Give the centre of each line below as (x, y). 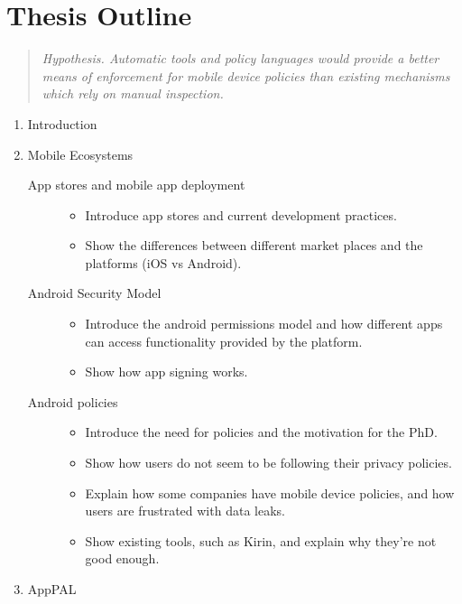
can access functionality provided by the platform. (224, 341)
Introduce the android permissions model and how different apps (264, 324)
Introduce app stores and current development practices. (241, 214)
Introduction (62, 123)
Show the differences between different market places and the (254, 245)
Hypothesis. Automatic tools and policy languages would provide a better (240, 58)
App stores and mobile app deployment (136, 185)
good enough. (122, 558)
